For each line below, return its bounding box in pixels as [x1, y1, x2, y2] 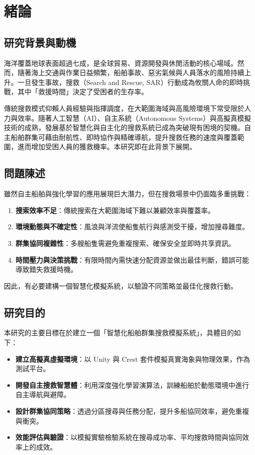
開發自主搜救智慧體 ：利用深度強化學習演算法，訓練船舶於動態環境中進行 [15, 379, 249, 390]
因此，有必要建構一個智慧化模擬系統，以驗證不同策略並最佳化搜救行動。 [4, 280, 237, 291]
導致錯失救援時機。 [15, 264, 77, 274]
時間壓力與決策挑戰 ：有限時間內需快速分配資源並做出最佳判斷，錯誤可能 [15, 254, 249, 265]
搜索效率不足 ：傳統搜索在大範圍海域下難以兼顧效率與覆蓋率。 [15, 205, 215, 215]
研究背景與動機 [4, 34, 76, 50]
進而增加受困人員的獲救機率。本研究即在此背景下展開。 [17, 141, 196, 152]
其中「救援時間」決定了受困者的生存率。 [17, 86, 148, 97]
